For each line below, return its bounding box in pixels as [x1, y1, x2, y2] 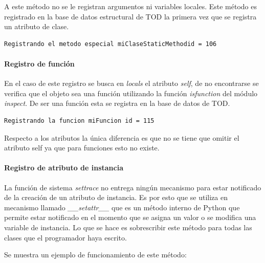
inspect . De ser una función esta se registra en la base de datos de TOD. [4, 98, 230, 108]
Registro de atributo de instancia [4, 162, 124, 173]
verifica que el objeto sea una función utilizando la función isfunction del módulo [4, 87, 258, 98]
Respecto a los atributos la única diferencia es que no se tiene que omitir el [4, 132, 239, 143]
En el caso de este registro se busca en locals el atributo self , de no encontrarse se [4, 78, 259, 89]
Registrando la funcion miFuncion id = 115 [4, 117, 154, 124]
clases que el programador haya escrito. [4, 232, 127, 243]
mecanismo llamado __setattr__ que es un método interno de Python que [4, 202, 240, 212]
